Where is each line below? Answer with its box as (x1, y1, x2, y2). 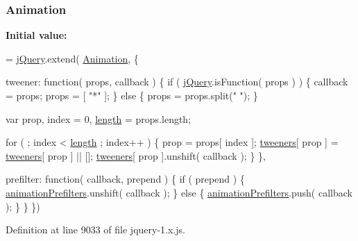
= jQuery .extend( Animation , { (6, 51, 139, 65)
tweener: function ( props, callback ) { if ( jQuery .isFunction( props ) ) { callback (6, 74, 348, 89)
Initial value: (6, 28, 67, 42)
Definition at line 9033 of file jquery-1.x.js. (6, 222, 185, 237)
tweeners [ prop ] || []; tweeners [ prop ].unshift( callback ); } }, (6, 148, 266, 163)
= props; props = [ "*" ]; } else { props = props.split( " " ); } (6, 88, 258, 102)
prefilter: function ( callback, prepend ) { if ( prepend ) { (6, 172, 245, 186)
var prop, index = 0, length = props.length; (6, 111, 191, 126)
